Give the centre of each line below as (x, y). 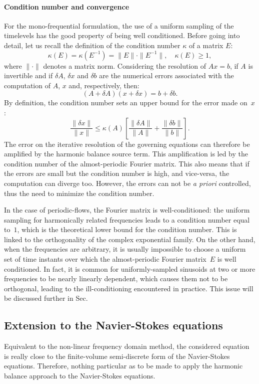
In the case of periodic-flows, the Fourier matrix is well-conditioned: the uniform (127, 210)
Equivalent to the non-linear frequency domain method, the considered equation (127, 346)
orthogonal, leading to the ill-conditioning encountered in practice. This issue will (129, 288)
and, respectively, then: (104, 85)
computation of (27, 85)
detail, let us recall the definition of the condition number (92, 45)
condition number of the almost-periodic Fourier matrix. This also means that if (127, 163)
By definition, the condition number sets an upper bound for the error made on (126, 103)
